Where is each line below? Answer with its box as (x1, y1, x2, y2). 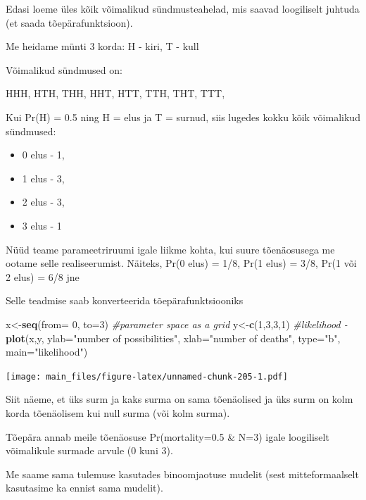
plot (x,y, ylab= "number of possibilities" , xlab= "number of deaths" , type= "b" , (6, 330, 341, 345)
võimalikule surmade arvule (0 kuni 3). (6, 443, 173, 458)
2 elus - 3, (22, 194, 65, 209)
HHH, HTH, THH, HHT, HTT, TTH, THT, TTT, (6, 86, 225, 101)
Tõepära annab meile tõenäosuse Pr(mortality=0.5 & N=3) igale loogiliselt (6, 429, 329, 444)
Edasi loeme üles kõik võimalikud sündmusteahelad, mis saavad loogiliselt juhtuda (6, 1, 360, 15)
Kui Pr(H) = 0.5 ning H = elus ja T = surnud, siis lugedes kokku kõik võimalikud (6, 109, 360, 124)
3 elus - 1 (22, 218, 62, 232)
